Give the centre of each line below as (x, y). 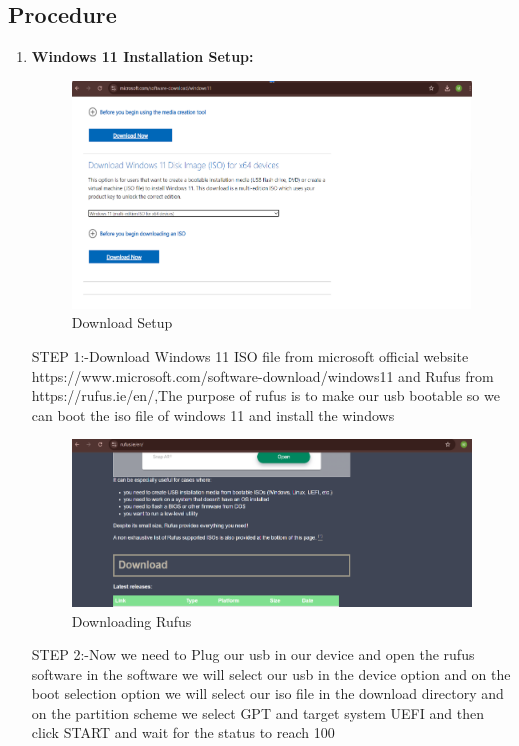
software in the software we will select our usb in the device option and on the (271, 673)
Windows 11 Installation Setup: (142, 56)
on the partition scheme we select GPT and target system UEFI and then (257, 712)
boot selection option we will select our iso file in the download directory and (267, 693)
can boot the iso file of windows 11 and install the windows (213, 414)
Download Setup (122, 322)
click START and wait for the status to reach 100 (183, 732)
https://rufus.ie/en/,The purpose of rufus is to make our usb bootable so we (265, 395)
